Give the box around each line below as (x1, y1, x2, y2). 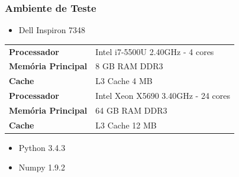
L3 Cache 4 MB (95, 75, 153, 87)
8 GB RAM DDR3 (95, 60, 163, 72)
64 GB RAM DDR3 (95, 104, 167, 116)
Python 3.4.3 (18, 141, 66, 153)
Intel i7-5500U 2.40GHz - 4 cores (95, 45, 214, 57)
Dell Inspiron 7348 (18, 24, 86, 36)
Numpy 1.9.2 (18, 161, 65, 173)
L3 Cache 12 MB (95, 118, 157, 131)
